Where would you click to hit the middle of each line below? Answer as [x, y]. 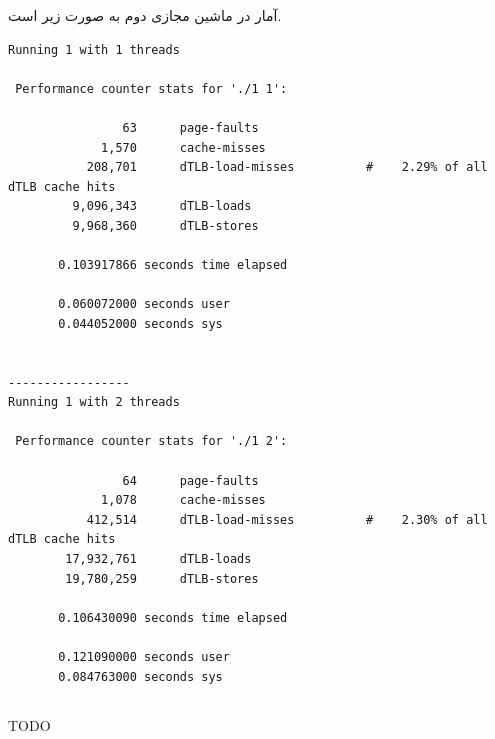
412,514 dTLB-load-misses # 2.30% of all [287, 519]
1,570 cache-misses [183, 147]
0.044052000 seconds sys [140, 323]
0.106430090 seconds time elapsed [173, 617]
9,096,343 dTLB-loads [162, 206]
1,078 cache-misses [183, 500]
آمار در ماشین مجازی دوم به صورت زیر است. [145, 15]
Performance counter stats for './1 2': [151, 441]
